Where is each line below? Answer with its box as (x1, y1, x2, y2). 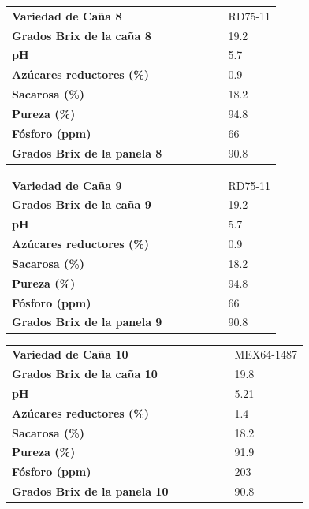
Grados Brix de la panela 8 (12, 144, 162, 161)
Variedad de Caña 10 (12, 346, 128, 362)
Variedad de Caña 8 (12, 7, 122, 24)
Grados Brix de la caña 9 (12, 196, 151, 213)
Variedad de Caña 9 (12, 176, 122, 193)
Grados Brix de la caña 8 (12, 27, 151, 43)
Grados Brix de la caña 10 (12, 366, 158, 382)
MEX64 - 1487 (234, 346, 297, 362)
